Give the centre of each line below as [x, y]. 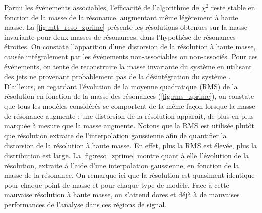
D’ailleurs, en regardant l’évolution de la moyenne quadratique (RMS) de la [121, 86]
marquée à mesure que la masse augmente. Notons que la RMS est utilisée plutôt [129, 126]
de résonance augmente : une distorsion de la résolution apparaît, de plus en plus [129, 116]
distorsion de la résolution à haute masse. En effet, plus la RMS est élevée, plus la [130, 145]
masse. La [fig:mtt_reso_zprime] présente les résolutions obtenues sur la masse [126, 27]
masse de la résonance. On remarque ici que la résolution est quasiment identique [129, 175]
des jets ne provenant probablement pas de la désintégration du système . [117, 76]
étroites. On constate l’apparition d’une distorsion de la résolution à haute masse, [130, 47]
